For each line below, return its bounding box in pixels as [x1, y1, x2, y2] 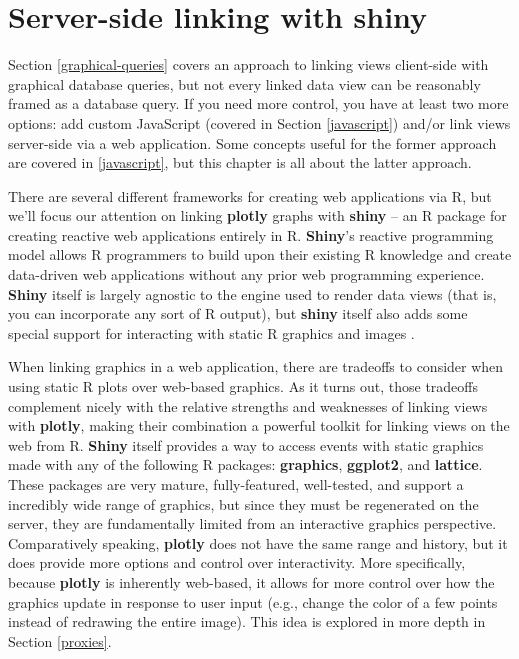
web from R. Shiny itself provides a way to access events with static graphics [8, 434, 484, 455]
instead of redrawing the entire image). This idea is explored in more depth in [8, 611, 486, 632]
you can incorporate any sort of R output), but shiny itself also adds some [8, 303, 468, 324]
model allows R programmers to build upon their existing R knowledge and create [8, 244, 512, 265]
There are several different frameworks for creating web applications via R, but [8, 185, 492, 206]
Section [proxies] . [8, 630, 112, 651]
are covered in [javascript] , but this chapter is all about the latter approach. [8, 152, 472, 173]
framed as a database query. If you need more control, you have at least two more [8, 93, 509, 114]
